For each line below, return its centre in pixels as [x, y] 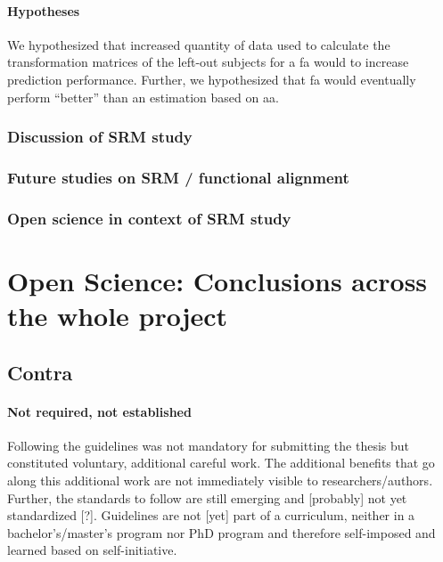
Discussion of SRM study [100, 137]
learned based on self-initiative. [92, 550]
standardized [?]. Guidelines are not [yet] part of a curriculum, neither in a [211, 515]
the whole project [118, 316]
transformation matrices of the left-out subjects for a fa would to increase [208, 62]
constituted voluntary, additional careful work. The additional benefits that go [221, 463]
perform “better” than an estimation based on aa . [143, 97]
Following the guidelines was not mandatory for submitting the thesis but [209, 445]
